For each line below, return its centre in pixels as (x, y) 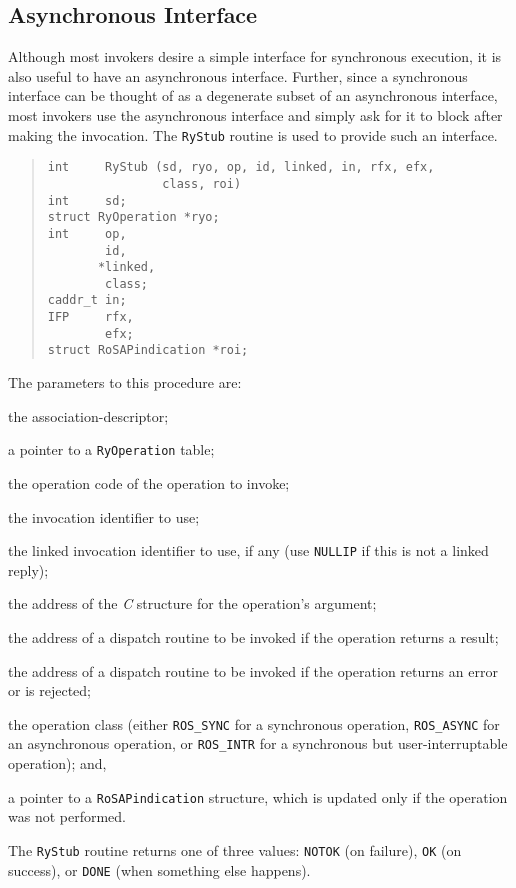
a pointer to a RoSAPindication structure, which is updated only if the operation (258, 796)
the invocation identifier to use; (104, 516)
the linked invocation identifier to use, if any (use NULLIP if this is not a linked (248, 550)
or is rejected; (49, 690)
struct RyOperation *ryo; (133, 217)
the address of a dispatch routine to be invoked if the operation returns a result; (253, 636)
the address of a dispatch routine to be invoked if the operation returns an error (253, 670)
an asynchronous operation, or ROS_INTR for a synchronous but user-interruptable (258, 743)
